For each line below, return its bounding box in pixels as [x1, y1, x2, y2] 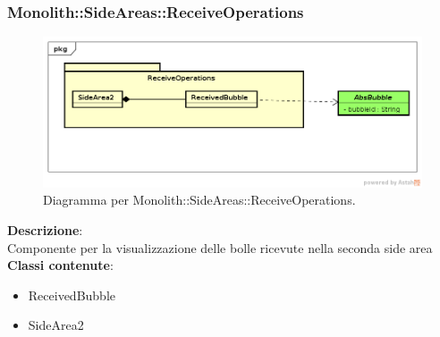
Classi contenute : [7, 256, 114, 274]
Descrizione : [7, 221, 83, 239]
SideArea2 [28, 316, 84, 334]
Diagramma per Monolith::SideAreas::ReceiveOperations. [43, 190, 356, 209]
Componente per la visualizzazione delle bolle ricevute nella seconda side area [7, 238, 433, 257]
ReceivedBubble [28, 285, 116, 304]
